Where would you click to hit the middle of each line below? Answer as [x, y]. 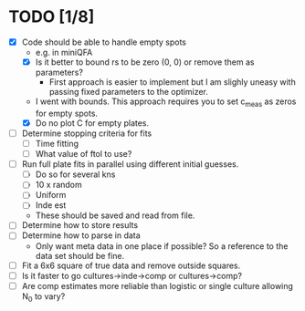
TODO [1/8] [52, 17]
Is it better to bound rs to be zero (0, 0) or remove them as [145, 62]
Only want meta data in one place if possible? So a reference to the [162, 246]
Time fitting [57, 143]
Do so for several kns [75, 174]
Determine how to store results [80, 225]
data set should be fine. [80, 255]
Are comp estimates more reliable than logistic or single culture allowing [158, 285]
